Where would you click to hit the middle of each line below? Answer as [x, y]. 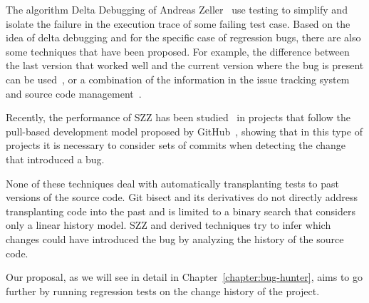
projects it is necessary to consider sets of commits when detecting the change [176, 145]
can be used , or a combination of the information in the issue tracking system [178, 79]
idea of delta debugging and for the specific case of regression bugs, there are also [183, 37]
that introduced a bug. [55, 159]
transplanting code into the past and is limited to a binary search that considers [181, 211]
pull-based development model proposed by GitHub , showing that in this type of [184, 131]
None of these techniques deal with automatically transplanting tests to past [172, 183]
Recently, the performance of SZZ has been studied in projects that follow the [178, 117]
